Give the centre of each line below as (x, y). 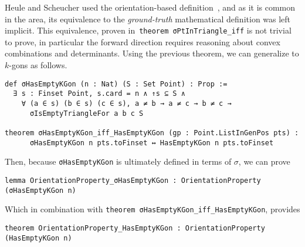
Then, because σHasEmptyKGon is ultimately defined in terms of (118, 161)
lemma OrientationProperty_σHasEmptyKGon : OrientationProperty (133, 180)
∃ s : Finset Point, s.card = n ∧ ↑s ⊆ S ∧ (99, 94)
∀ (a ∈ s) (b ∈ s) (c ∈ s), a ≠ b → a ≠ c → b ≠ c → (126, 103)
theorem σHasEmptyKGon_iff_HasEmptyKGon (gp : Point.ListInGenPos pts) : (152, 133)
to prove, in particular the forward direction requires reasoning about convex (143, 41)
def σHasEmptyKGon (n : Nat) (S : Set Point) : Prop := (116, 84)
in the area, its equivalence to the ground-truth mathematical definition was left (148, 19)
